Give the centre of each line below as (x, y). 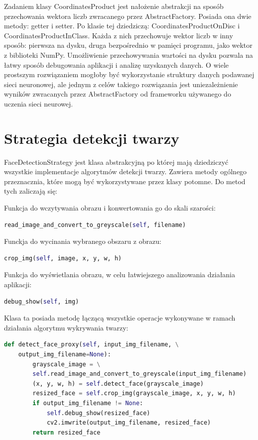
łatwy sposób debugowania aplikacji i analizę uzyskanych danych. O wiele (116, 64)
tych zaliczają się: (31, 191)
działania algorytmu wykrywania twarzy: (66, 327)
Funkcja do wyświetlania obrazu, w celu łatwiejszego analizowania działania (120, 275)
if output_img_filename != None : (88, 403)
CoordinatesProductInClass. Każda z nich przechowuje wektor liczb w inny (119, 35)
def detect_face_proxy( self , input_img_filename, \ (91, 345)
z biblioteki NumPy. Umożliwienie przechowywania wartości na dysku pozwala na (129, 55)
